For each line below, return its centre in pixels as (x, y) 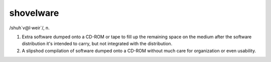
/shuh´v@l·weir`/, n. (29, 28)
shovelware (34, 13)
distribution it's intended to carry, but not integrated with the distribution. (97, 44)
